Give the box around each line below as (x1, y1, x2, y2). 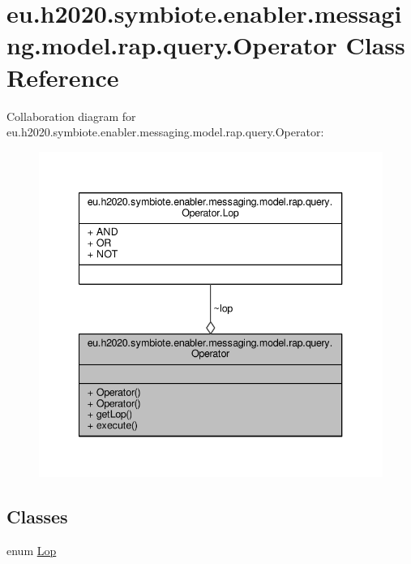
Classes (6, 503, 68, 528)
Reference (6, 60, 119, 93)
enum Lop (6, 541, 57, 558)
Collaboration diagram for (6, 107, 136, 124)
